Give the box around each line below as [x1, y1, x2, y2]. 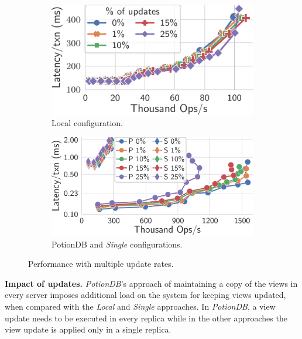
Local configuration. [52, 117, 123, 129]
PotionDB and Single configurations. [52, 238, 183, 250]
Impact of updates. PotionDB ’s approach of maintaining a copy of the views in [5, 277, 298, 289]
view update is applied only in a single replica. [5, 323, 171, 335]
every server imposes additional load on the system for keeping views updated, [5, 289, 286, 301]
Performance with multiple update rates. [28, 257, 174, 270]
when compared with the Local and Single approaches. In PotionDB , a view [5, 300, 276, 313]
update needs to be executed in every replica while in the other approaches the [5, 311, 287, 324]
